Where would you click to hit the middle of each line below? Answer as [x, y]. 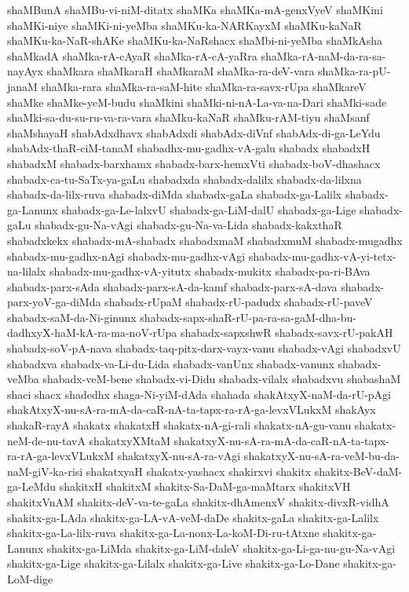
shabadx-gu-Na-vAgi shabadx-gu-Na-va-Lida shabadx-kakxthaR [188, 225]
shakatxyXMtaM [130, 440]
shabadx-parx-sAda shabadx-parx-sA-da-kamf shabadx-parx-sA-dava [172, 286]
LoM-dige [30, 578]
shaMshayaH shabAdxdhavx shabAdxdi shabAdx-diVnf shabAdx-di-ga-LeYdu [194, 132]
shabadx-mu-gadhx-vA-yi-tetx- [322, 256]
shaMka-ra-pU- [354, 71]
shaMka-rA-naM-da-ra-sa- [323, 55]
